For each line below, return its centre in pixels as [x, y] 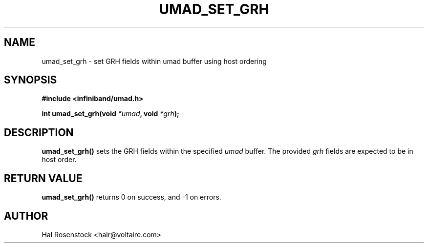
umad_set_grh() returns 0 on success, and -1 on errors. [131, 197]
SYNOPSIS [31, 80]
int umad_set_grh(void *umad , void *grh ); [110, 114]
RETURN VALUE [43, 178]
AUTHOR [26, 216]
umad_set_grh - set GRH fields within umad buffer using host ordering [154, 61]
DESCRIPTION [39, 132]
